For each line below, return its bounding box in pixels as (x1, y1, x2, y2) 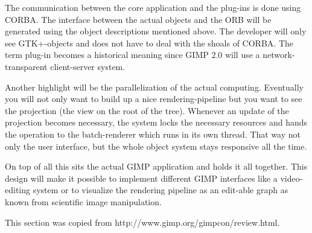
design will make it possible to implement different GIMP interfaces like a (5, 171, 278, 184)
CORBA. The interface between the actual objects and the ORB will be (5, 13, 272, 25)
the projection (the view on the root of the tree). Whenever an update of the (5, 104, 289, 116)
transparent (5, 60, 48, 72)
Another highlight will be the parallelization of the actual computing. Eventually (5, 80, 304, 93)
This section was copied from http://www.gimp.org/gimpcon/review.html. (5, 215, 280, 228)
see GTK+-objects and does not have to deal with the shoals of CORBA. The (5, 36, 293, 49)
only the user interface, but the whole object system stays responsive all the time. (5, 139, 307, 152)
